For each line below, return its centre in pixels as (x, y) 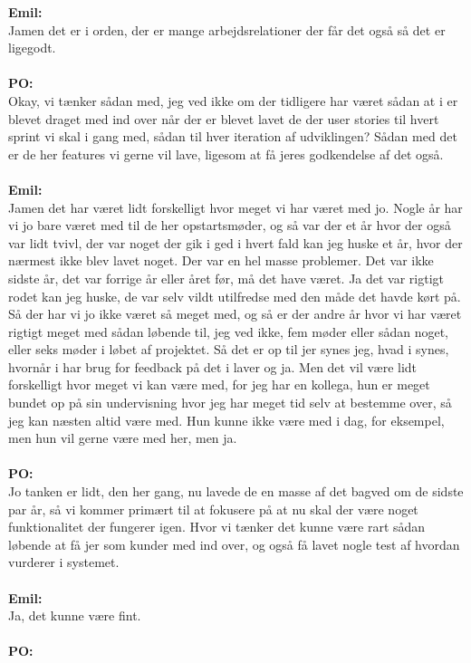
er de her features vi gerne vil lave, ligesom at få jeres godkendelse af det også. (226, 154)
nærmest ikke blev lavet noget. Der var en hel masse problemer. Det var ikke (221, 260)
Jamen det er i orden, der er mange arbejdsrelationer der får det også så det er (227, 29)
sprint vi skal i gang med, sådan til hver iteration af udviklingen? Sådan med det (233, 136)
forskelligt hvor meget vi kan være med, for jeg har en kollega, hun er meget (219, 384)
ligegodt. (32, 48)
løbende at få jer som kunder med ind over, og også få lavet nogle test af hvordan (234, 544)
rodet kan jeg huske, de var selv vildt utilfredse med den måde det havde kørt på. (235, 296)
